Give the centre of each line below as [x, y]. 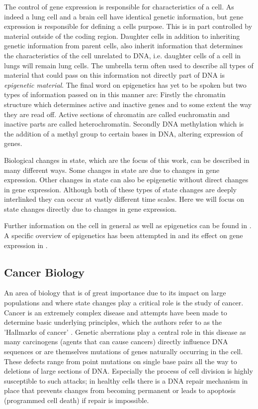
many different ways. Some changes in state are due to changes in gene [112, 170]
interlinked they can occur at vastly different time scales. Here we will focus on [124, 199]
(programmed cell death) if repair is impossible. [77, 400]
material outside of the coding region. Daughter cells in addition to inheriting [122, 36]
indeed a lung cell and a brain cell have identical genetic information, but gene [124, 16]
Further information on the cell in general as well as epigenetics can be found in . [128, 225]
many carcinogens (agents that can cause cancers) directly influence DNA [116, 341]
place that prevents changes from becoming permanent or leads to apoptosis [120, 390]
